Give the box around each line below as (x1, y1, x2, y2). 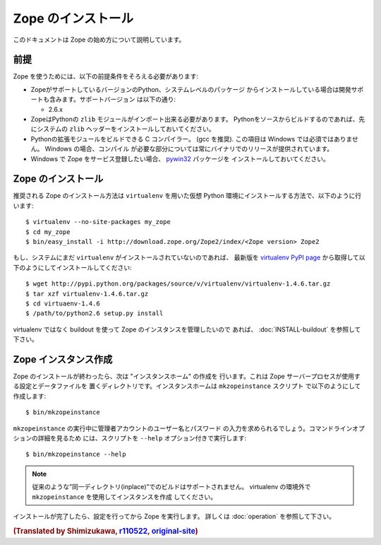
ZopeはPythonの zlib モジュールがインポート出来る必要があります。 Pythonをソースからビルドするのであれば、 (30, 115, 359, 124)
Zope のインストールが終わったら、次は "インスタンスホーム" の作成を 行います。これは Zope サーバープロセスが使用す (13, 372, 361, 381)
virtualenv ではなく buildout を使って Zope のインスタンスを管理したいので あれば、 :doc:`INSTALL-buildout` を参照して (13, 325, 361, 334)
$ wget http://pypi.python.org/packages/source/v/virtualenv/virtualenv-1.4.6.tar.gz (25, 280, 331, 288)
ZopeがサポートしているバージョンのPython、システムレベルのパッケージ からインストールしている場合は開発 (30, 85, 352, 93)
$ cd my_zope (25, 228, 71, 236)
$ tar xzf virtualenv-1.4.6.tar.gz (25, 290, 149, 298)
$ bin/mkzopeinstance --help (25, 450, 126, 459)
